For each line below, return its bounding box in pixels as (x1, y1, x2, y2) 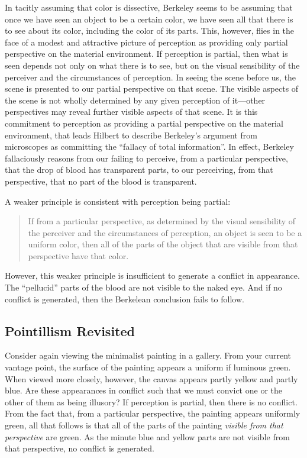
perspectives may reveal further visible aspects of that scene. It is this (5, 105, 258, 118)
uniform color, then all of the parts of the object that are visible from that (28, 238, 298, 250)
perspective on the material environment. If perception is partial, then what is (5, 47, 288, 60)
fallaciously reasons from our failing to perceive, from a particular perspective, (5, 151, 288, 164)
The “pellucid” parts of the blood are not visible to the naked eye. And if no (5, 281, 282, 293)
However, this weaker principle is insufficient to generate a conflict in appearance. (5, 269, 300, 282)
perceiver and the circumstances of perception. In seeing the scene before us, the (5, 70, 296, 83)
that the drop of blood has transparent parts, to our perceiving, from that (5, 163, 273, 176)
